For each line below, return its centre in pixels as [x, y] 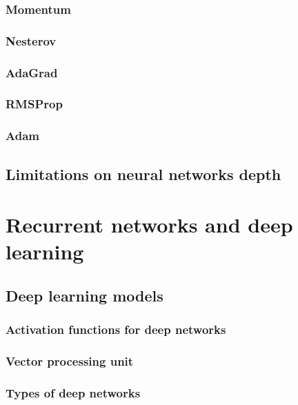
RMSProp [34, 104]
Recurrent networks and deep [149, 225]
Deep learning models [85, 295]
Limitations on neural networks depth [143, 174]
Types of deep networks [73, 392]
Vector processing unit [70, 361]
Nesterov [31, 40]
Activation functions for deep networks [116, 329]
